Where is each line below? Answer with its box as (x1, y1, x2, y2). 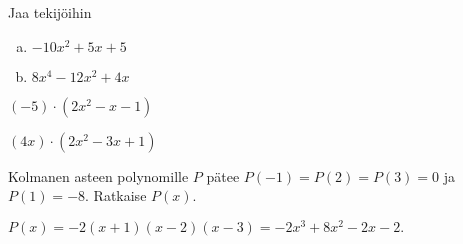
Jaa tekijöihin (8, 2, 92, 22)
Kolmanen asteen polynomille (8, 165, 189, 186)
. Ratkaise (85, 185, 147, 206)
